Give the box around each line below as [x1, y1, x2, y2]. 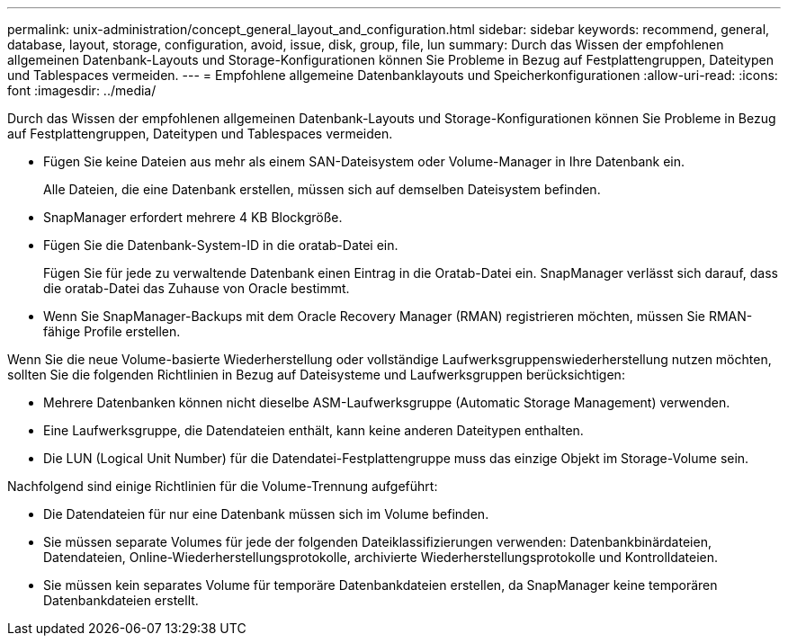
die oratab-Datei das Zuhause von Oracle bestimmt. [43, 281, 350, 296]
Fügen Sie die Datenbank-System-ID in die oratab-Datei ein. [43, 237, 398, 253]
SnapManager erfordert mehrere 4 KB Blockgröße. [43, 210, 343, 225]
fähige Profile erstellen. [43, 324, 181, 339]
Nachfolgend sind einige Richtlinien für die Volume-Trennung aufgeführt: [7, 478, 438, 494]
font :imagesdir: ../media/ [7, 83, 157, 98]
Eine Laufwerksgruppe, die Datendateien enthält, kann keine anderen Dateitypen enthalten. [43, 423, 584, 438]
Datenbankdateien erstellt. [43, 593, 199, 608]
